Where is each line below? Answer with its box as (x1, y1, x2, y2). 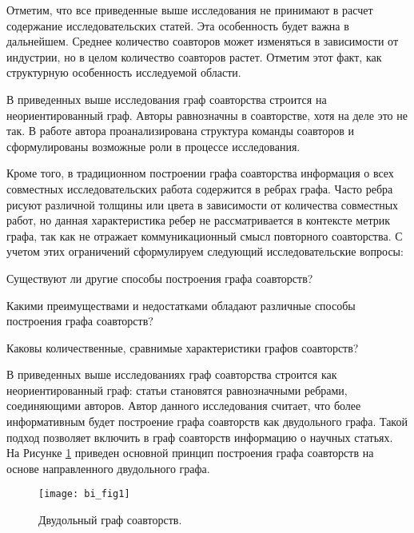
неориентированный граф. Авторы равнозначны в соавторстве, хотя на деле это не (6, 106, 408, 123)
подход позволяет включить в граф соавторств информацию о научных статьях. (6, 428, 393, 445)
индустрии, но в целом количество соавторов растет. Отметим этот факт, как (6, 48, 382, 65)
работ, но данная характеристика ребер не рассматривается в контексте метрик (6, 212, 390, 229)
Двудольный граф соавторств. (38, 511, 182, 528)
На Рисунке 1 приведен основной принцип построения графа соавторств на (6, 444, 374, 461)
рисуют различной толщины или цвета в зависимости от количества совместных (6, 196, 399, 213)
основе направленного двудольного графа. (6, 459, 210, 476)
